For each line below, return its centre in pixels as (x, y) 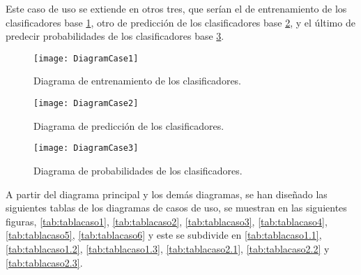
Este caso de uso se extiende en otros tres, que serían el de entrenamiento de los (176, 8)
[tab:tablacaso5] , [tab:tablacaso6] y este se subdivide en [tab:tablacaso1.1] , (164, 235)
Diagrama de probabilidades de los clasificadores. (138, 170)
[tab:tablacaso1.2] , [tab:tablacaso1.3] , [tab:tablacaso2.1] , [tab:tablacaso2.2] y (168, 248)
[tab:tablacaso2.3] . (44, 262)
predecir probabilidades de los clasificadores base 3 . (115, 36)
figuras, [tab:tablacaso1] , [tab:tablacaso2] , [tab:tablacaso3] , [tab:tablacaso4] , (167, 221)
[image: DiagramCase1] (86, 58)
